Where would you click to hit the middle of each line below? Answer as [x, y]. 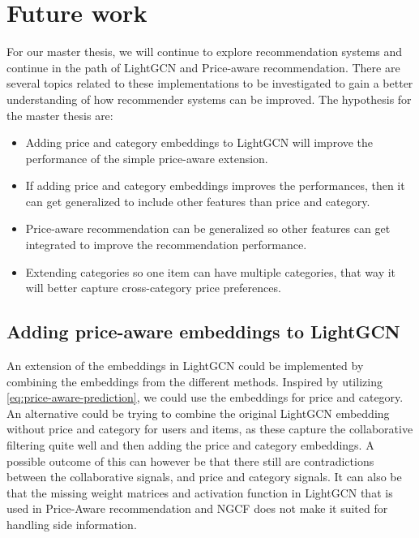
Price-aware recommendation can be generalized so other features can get [208, 228]
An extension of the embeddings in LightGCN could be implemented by [185, 366]
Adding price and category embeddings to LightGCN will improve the [199, 142]
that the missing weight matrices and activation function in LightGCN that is [200, 492]
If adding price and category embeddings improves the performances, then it [215, 185]
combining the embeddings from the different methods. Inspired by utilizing [195, 381]
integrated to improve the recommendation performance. [166, 245]
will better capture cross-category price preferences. [153, 288]
